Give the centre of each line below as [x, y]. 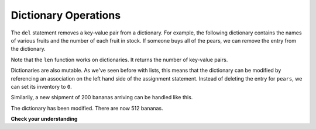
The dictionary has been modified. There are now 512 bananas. [87, 108]
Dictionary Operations [66, 15]
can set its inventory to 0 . [42, 86]
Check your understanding [44, 119]
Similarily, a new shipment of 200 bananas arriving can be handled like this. [102, 97]
